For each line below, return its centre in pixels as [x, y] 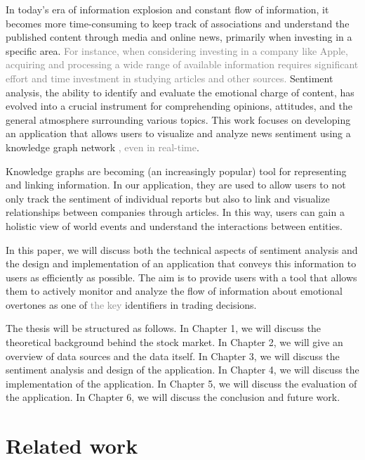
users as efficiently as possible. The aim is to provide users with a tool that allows [181, 277]
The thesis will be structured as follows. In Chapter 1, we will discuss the [164, 328]
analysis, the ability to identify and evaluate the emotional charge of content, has [180, 92]
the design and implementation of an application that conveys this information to [181, 263]
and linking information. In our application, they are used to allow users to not [176, 185]
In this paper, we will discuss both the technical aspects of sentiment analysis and [182, 249]
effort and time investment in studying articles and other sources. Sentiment [170, 78]
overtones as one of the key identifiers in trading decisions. [131, 304]
